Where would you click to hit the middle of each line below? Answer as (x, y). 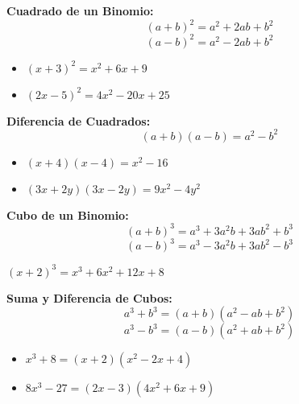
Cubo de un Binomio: (68, 214)
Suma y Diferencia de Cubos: (89, 297)
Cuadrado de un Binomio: (80, 10)
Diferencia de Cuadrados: (79, 120)
